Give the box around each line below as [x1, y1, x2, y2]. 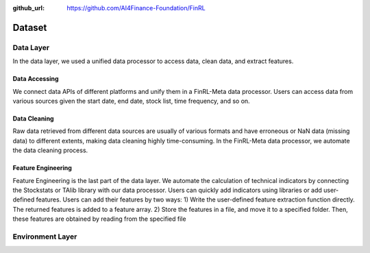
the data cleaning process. [12, 146, 88, 154]
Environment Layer [12, 232, 77, 241]
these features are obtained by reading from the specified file [12, 215, 186, 223]
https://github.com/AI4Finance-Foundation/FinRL [66, 4, 206, 12]
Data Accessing [12, 75, 59, 83]
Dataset [12, 21, 47, 34]
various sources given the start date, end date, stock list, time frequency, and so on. [12, 97, 250, 105]
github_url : [12, 4, 45, 12]
